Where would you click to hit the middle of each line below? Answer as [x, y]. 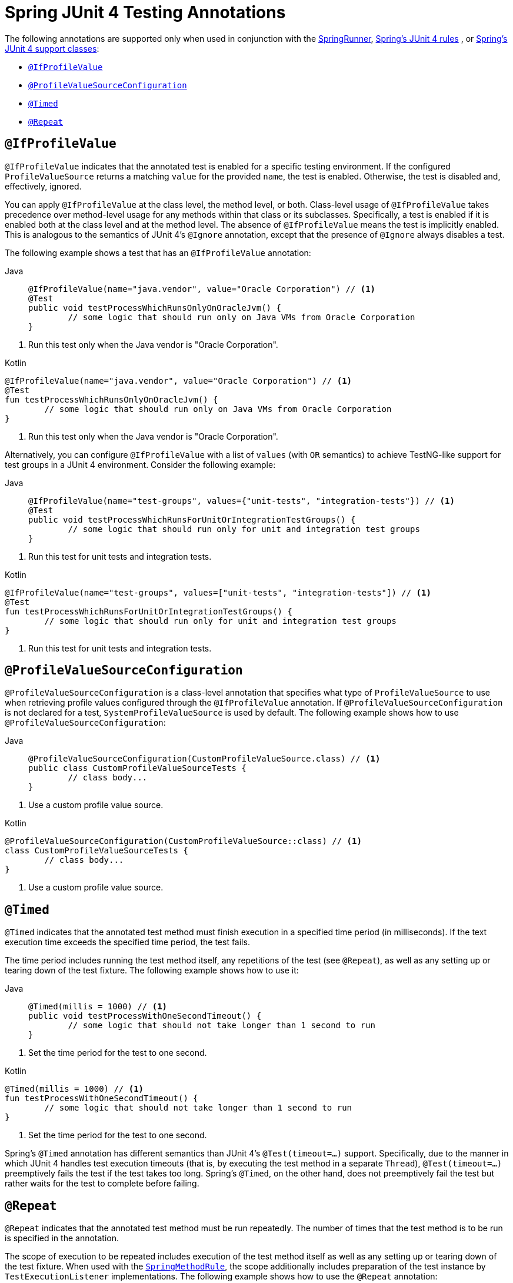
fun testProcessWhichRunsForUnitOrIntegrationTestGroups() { [149, 611]
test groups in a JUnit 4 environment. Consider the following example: [140, 464]
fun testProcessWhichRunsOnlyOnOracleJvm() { [111, 399]
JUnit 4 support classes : [52, 48]
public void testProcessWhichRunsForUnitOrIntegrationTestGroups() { [192, 519]
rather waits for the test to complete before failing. [102, 1184]
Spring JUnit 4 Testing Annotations [145, 12]
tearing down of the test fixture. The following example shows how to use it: [152, 970]
